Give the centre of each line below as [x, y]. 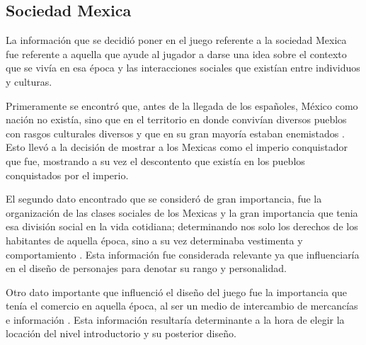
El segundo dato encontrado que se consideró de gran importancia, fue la [164, 199]
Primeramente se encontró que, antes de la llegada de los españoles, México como [182, 105]
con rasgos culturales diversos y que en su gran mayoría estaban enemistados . [175, 133]
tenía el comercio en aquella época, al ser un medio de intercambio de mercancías [182, 306]
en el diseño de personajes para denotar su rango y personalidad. [146, 268]
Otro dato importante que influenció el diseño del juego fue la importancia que [177, 292]
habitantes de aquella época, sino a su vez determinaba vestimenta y [154, 240]
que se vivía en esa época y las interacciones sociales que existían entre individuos [183, 68]
